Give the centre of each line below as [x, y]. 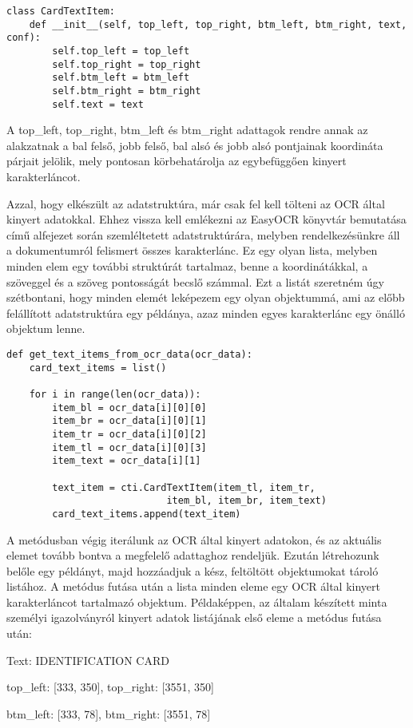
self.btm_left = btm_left [121, 78]
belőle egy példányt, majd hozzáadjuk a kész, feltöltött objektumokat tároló [193, 570]
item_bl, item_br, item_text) [246, 501]
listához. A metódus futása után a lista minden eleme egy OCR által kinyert [193, 586]
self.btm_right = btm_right [127, 91]
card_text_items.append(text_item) [147, 514]
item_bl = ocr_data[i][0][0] [129, 408]
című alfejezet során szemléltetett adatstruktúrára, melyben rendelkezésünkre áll [203, 234]
